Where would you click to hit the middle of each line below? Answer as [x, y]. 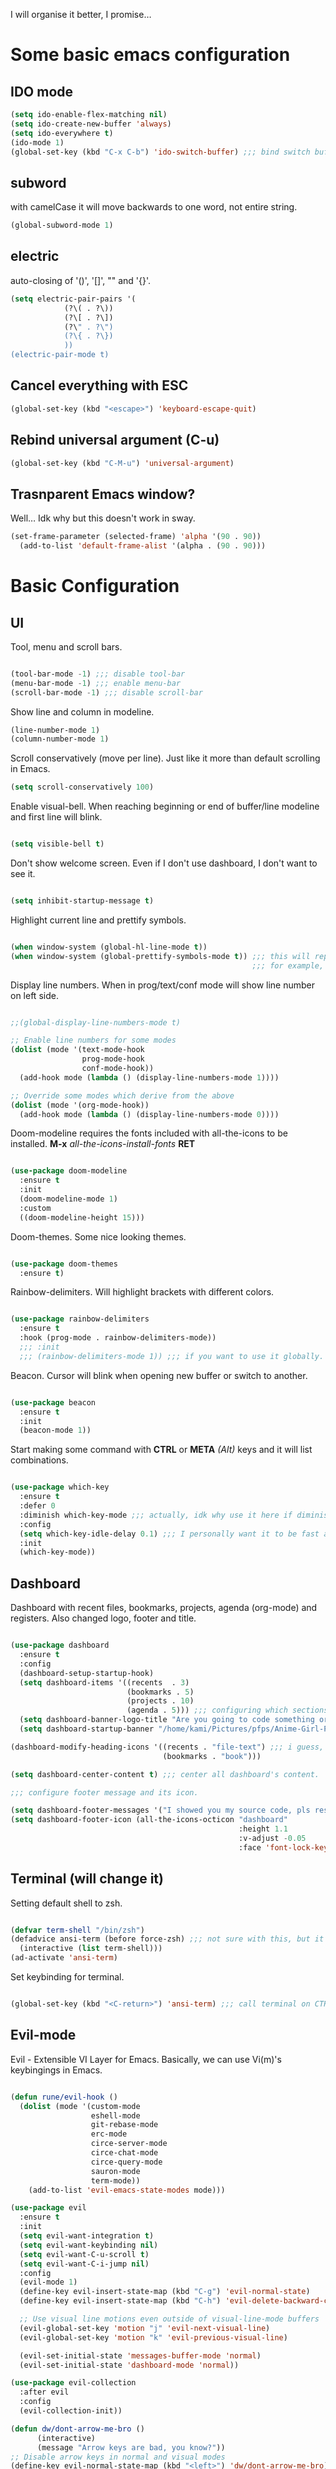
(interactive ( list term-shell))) [91, 1949]
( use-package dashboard [60, 1645]
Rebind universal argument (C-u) [115, 440]
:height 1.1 [263, 1829]
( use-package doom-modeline [69, 1171]
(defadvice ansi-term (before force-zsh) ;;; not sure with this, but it [167, 1939]
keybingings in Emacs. [56, 2070]
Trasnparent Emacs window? [103, 494]
